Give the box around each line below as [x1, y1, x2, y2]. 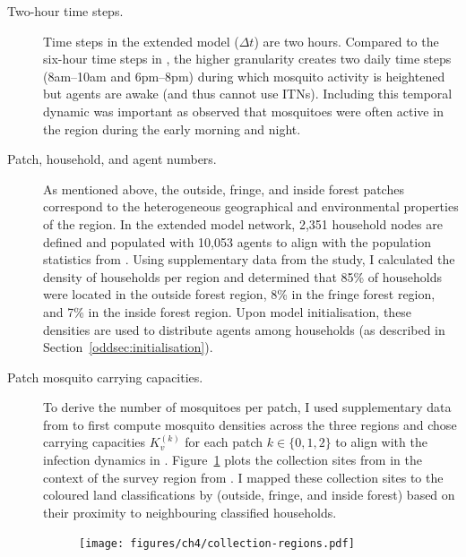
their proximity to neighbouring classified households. [43, 502, 337, 521]
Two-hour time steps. [7, 2, 124, 20]
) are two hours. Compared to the [254, 31, 439, 50]
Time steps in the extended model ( [43, 31, 239, 50]
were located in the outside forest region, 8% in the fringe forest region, [43, 285, 436, 304]
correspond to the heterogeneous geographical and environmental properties [43, 197, 459, 216]
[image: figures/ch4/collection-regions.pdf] [79, 537, 355, 551]
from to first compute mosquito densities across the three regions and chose [43, 415, 457, 433]
